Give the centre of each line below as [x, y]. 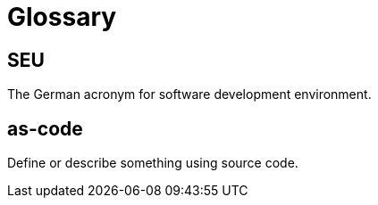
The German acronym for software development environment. [189, 94]
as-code [45, 128]
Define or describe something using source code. [153, 163]
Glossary [62, 17]
